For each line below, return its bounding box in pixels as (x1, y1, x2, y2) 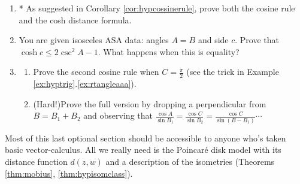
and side (198, 34, 229, 46)
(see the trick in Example (186, 65, 279, 78)
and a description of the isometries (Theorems (105, 155, 275, 167)
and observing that (83, 109, 153, 122)
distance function (5, 155, 68, 167)
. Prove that (235, 34, 280, 46)
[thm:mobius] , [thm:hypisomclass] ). (5, 167, 133, 179)
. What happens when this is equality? (98, 45, 240, 58)
